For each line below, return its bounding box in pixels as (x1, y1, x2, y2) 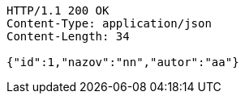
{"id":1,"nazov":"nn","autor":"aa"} (6, 56, 239, 69)
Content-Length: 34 (6, 30, 130, 43)
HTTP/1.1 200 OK (6, 4, 110, 17)
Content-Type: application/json (6, 17, 212, 30)
